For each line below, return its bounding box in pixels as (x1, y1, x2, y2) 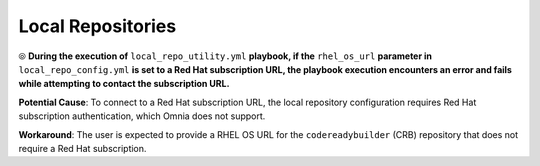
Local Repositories (18, 15, 177, 37)
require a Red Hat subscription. (18, 142, 147, 154)
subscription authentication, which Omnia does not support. (18, 110, 266, 122)
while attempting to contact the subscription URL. (18, 78, 230, 90)
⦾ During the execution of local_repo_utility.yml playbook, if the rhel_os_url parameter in (18, 50, 432, 62)
